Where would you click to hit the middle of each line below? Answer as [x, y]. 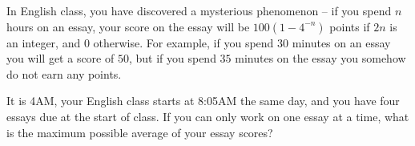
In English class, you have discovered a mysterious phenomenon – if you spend [199, 10]
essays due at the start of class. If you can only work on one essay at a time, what [208, 116]
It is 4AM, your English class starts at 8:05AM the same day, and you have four [203, 101]
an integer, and [44, 42]
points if [350, 26]
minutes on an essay [341, 42]
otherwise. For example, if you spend [183, 42]
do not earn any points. [64, 73]
